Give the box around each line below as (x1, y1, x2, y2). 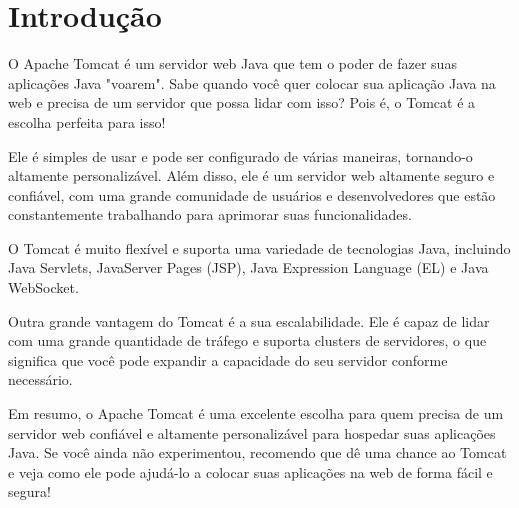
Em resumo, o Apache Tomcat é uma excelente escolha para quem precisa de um (8, 403, 504, 424)
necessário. (8, 369, 73, 390)
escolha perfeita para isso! (8, 111, 166, 132)
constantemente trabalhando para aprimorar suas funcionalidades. (8, 204, 412, 225)
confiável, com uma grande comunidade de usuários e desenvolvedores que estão (8, 184, 496, 205)
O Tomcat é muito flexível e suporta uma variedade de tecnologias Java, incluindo (8, 237, 511, 258)
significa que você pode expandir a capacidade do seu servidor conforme (8, 349, 448, 370)
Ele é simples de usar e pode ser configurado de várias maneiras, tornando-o (8, 145, 473, 166)
